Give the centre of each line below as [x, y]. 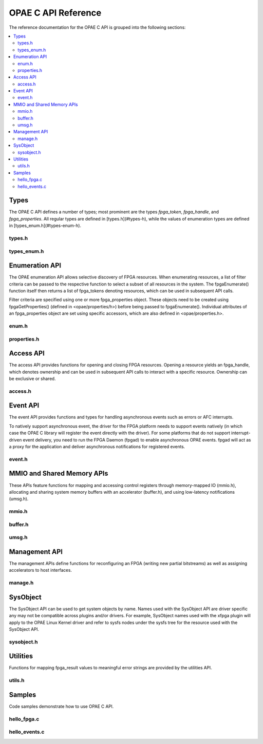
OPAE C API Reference [55, 13]
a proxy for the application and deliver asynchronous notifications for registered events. [97, 447]
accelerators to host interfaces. [40, 570]
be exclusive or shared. [32, 379]
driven [15, 440]
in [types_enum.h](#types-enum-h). [45, 226]
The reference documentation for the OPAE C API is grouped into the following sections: [97, 27]
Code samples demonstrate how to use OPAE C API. [61, 706]
